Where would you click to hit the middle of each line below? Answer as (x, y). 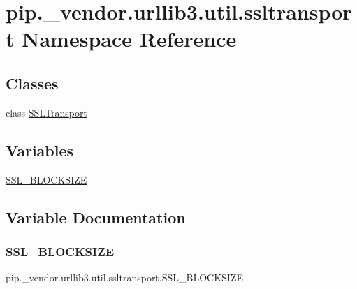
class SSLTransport (46, 112)
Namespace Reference (129, 39)
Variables (40, 150)
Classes (32, 83)
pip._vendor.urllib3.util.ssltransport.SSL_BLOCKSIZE (125, 277)
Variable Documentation (96, 217)
